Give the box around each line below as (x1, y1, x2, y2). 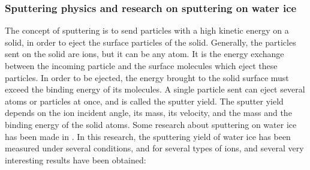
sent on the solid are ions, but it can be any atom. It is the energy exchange (5, 47, 284, 60)
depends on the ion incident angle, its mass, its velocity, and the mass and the (5, 106, 292, 119)
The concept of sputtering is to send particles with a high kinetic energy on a (5, 24, 289, 37)
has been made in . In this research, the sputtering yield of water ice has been (5, 130, 291, 142)
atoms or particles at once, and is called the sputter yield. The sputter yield (5, 94, 284, 107)
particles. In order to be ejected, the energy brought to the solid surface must (5, 71, 289, 83)
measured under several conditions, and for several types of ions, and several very (5, 142, 304, 154)
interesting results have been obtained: (5, 153, 146, 166)
